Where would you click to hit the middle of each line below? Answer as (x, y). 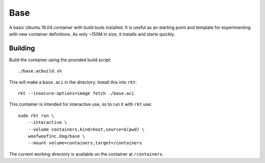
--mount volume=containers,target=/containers (85, 143)
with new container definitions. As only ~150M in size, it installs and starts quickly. (92, 34)
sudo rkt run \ (36, 116)
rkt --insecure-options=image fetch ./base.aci (76, 93)
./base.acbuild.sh (40, 71)
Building (22, 48)
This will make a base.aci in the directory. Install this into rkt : (73, 82)
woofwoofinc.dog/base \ (56, 136)
